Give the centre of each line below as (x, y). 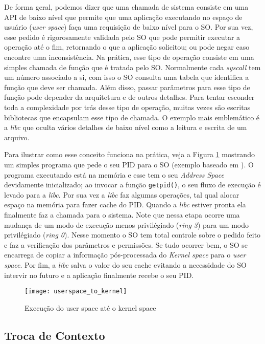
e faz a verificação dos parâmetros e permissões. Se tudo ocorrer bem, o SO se (126, 244)
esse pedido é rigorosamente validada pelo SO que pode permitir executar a (122, 37)
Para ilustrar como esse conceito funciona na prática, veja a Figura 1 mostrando (129, 154)
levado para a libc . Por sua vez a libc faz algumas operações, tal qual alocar (122, 194)
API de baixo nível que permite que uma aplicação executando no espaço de (123, 17)
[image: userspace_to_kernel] (76, 292)
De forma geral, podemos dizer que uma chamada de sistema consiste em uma (126, 7)
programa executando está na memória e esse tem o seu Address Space (114, 174)
